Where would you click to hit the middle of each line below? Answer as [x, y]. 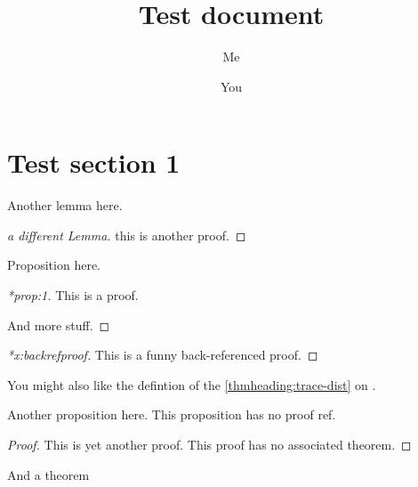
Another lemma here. [65, 205]
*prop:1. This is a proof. [73, 295]
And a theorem [48, 474]
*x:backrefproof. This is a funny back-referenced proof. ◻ [163, 355]
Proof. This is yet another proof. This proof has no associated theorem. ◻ [209, 444]
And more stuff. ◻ [59, 325]
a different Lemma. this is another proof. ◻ [127, 235]
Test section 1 [94, 162]
